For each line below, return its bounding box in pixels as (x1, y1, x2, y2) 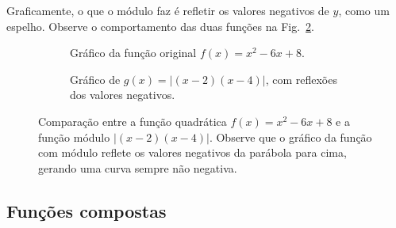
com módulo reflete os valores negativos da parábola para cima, (38, 144, 347, 161)
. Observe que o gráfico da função (209, 128, 372, 145)
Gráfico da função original (70, 44, 197, 61)
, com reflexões (265, 70, 337, 87)
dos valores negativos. (70, 86, 175, 103)
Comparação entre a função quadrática (38, 112, 227, 129)
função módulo (38, 128, 110, 145)
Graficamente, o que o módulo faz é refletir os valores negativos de (6, 2, 329, 18)
